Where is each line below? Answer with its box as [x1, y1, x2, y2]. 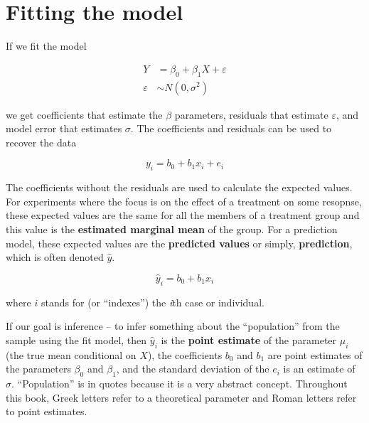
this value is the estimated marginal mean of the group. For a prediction [6, 221, 338, 236]
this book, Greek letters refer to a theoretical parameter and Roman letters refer [6, 390, 357, 405]
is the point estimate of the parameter [161, 332, 337, 347]
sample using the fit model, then [6, 332, 147, 347]
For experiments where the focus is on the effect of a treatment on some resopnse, [6, 193, 362, 208]
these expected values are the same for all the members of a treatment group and [6, 208, 360, 223]
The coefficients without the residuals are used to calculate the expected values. [6, 180, 353, 195]
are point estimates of [267, 347, 363, 362]
